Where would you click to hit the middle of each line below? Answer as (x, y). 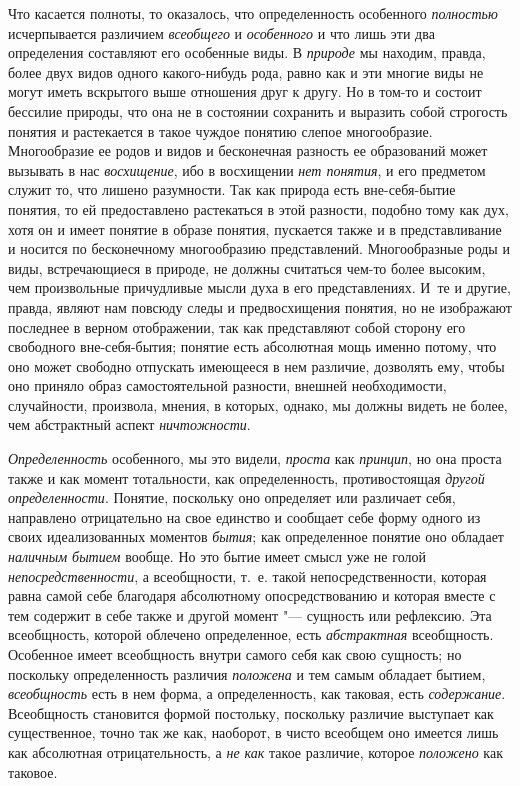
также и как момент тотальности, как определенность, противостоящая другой (246, 477)
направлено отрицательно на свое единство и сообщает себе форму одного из (244, 516)
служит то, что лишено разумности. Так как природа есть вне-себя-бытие (232, 189)
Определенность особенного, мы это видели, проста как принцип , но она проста (255, 458)
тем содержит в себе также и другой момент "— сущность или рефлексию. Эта (250, 614)
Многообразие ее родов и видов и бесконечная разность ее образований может (248, 150)
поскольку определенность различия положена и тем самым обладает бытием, (247, 673)
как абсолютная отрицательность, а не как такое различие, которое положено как (255, 751)
